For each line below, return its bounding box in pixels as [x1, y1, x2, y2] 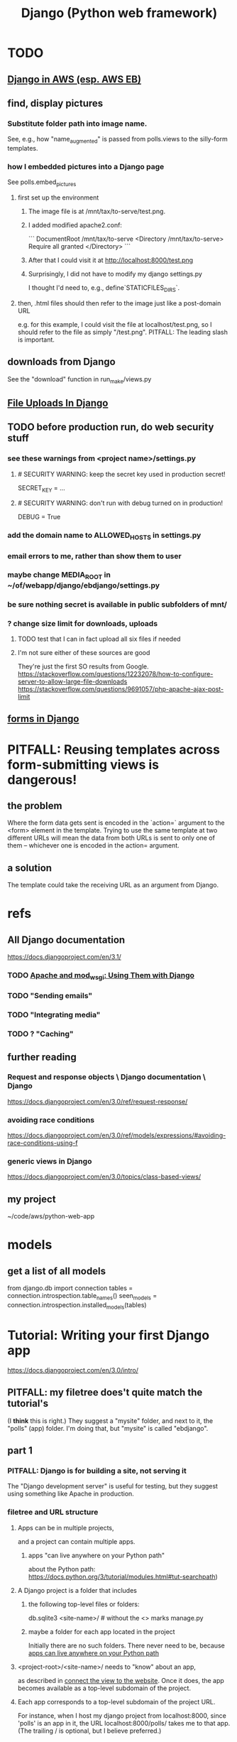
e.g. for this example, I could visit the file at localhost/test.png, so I [17, 320, 212, 328]
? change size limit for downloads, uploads [7, 618, 158, 628]
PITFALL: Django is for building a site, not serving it [7, 1466, 187, 1476]
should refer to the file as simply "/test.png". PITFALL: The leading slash [17, 328, 228, 336]
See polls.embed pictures [7, 178, 77, 188]
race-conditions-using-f [7, 1139, 78, 1147]
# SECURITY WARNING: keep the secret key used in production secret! [17, 470, 226, 478]
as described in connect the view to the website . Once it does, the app [17, 1676, 225, 1684]
